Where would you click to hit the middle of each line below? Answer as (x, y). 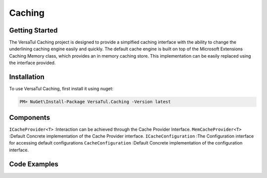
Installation (27, 77)
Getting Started (33, 30)
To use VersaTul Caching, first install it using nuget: (61, 89)
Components (30, 118)
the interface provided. (32, 63)
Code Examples (34, 164)
